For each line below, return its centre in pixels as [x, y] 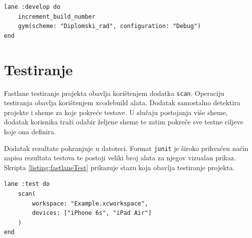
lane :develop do [32, 7]
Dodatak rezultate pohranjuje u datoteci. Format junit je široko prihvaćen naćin [126, 148]
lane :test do [27, 184]
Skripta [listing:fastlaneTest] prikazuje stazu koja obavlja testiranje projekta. [119, 167]
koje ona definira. [30, 131]
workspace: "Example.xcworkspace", [90, 203]
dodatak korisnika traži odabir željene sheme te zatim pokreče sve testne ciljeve [124, 122]
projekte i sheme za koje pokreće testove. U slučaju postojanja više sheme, [116, 112]
